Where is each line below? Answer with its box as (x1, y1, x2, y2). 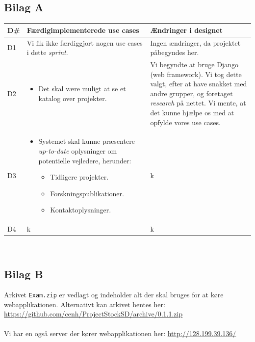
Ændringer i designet (150, 25, 223, 35)
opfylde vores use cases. (150, 117, 221, 127)
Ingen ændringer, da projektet (150, 37, 241, 48)
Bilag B (4, 266, 43, 282)
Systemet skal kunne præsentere (38, 136, 135, 146)
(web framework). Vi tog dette (150, 69, 242, 79)
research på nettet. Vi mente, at (150, 98, 246, 108)
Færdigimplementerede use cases (26, 25, 139, 35)
